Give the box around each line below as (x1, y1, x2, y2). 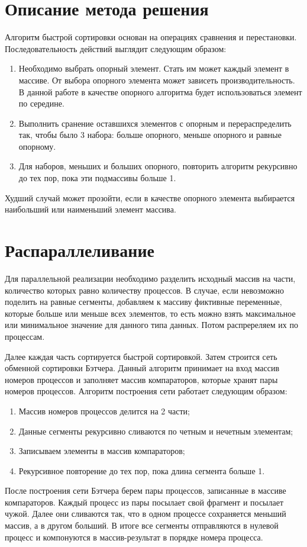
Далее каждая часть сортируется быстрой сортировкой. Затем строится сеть (5, 350, 277, 362)
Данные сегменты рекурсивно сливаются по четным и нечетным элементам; (18, 424, 293, 437)
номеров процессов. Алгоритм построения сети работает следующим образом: (5, 385, 287, 397)
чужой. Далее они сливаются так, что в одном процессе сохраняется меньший (5, 507, 286, 520)
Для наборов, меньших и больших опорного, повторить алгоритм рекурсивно (18, 160, 298, 172)
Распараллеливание (5, 238, 154, 262)
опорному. (18, 140, 56, 152)
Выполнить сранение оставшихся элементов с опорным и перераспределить (18, 117, 292, 129)
